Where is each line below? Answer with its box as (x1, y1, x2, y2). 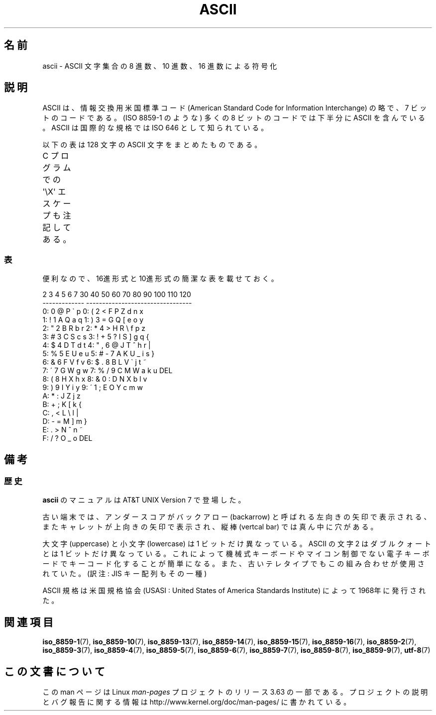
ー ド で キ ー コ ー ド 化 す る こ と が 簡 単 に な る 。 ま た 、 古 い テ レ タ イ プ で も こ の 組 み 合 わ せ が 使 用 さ (42, 559, 425, 568)
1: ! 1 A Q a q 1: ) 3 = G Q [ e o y (42, 315, 144, 324)
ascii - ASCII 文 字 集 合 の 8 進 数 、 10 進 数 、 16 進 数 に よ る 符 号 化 (42, 61, 277, 70)
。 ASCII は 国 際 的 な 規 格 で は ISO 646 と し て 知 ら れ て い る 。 (42, 123, 268, 132)
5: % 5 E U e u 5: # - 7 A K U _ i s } (42, 349, 155, 358)
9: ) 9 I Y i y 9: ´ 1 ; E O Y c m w (42, 383, 143, 392)
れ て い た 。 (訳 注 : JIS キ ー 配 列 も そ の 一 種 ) (42, 569, 207, 578)
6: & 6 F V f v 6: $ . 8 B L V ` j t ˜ (42, 358, 147, 367)
